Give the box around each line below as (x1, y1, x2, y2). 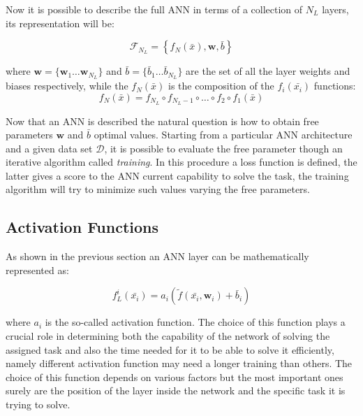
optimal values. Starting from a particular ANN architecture (94, 127, 353, 142)
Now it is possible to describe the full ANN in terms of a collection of (6, 2, 303, 16)
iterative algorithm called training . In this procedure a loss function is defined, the (6, 155, 357, 169)
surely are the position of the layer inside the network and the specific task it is (6, 383, 346, 398)
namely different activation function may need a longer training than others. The (6, 356, 353, 371)
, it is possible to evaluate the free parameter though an (104, 141, 343, 155)
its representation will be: (6, 15, 114, 30)
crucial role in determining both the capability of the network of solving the (6, 329, 330, 343)
